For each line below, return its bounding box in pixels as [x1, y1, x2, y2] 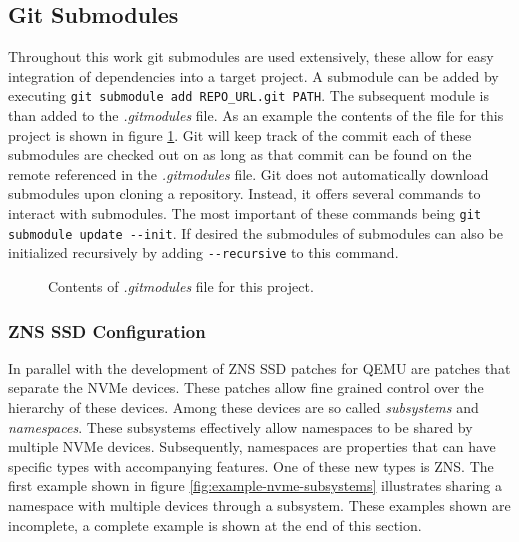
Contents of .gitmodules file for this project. [48, 275, 314, 296]
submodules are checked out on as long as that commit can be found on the [8, 144, 472, 165]
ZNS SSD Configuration [8, 318, 206, 343]
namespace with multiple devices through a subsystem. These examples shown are [8, 494, 511, 515]
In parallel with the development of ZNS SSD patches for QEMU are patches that [8, 357, 511, 378]
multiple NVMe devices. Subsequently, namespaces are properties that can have [8, 436, 496, 457]
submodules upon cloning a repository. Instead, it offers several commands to [8, 183, 481, 204]
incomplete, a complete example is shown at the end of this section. [8, 514, 422, 535]
